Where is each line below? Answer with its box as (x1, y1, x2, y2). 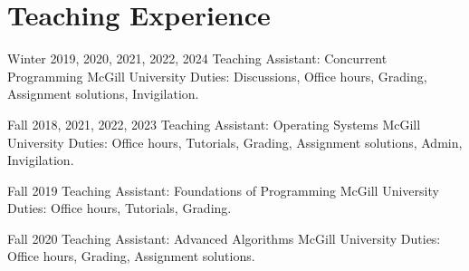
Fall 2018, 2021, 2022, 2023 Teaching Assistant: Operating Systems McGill (7, 114, 421, 133)
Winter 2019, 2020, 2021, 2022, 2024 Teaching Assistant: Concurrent (7, 49, 388, 68)
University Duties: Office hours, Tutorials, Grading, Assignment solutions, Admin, (7, 132, 463, 151)
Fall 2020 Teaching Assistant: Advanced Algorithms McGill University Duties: (7, 228, 441, 247)
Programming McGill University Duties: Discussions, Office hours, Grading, (7, 66, 427, 85)
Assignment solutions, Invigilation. (7, 84, 199, 103)
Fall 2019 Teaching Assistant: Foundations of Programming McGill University (7, 180, 439, 199)
